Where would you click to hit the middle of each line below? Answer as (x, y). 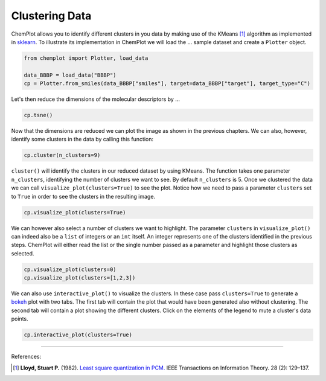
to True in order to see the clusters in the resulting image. (83, 196)
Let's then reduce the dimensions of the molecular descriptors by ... (96, 99)
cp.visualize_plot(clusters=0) (70, 269)
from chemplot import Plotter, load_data (86, 58)
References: (26, 357)
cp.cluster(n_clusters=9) (62, 155)
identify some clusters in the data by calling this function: (82, 139)
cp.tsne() (38, 115)
